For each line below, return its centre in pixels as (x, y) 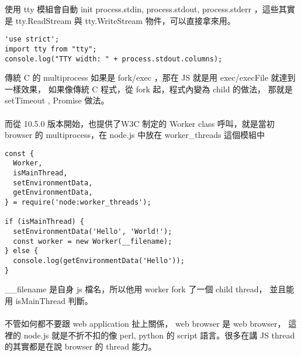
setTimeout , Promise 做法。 (57, 100)
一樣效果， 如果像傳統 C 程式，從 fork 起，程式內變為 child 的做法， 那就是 (149, 89)
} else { (22, 251)
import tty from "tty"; (51, 49)
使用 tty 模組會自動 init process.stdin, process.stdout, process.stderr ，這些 (142, 9)
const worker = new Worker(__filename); (93, 241)
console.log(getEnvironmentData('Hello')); (99, 260)
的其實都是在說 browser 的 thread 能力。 (81, 346)
